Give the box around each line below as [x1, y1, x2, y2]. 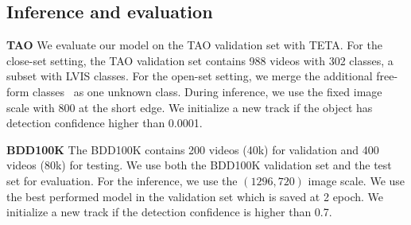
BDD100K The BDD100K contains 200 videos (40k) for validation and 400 [6, 141, 379, 157]
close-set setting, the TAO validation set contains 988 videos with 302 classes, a [6, 52, 394, 68]
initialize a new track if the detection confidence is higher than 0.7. [6, 204, 332, 220]
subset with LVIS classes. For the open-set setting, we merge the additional [6, 68, 373, 84]
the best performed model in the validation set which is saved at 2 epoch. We [6, 188, 384, 204]
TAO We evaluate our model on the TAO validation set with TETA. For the [6, 37, 382, 53]
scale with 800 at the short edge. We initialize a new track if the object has [6, 99, 373, 115]
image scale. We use [308, 172, 405, 188]
